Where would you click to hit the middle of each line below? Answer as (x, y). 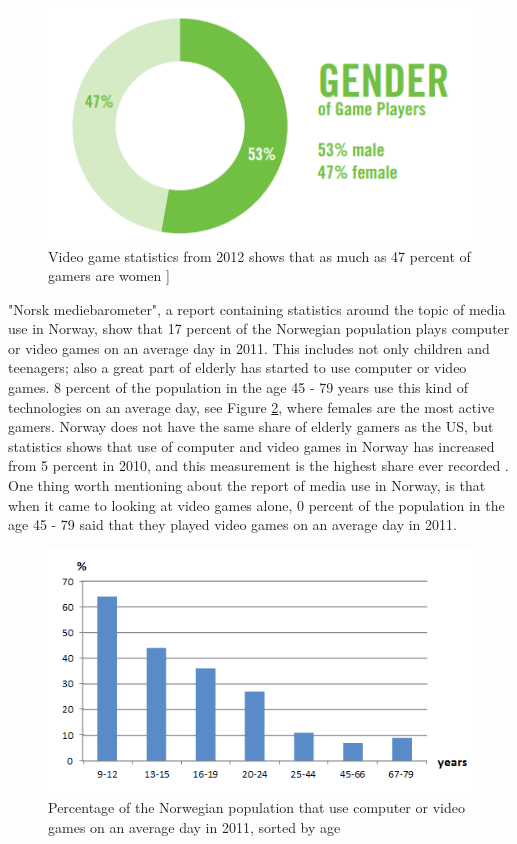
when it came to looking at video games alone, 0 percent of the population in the (256, 504)
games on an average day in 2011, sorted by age (194, 826)
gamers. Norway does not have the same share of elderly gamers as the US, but (251, 426)
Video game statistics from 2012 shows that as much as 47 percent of (259, 255)
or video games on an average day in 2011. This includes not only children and (249, 347)
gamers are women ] (109, 275)
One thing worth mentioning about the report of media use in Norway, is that (247, 485)
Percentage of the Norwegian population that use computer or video (256, 807)
